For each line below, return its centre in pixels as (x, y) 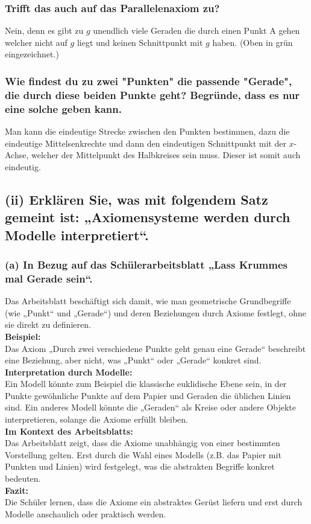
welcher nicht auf (36, 42)
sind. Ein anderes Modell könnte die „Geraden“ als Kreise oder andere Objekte (151, 407)
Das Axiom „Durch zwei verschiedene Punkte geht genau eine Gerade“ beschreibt (155, 348)
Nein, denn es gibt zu (44, 30)
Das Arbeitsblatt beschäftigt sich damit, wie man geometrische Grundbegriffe (148, 301)
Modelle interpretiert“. (77, 235)
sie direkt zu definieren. (48, 324)
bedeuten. (23, 478)
